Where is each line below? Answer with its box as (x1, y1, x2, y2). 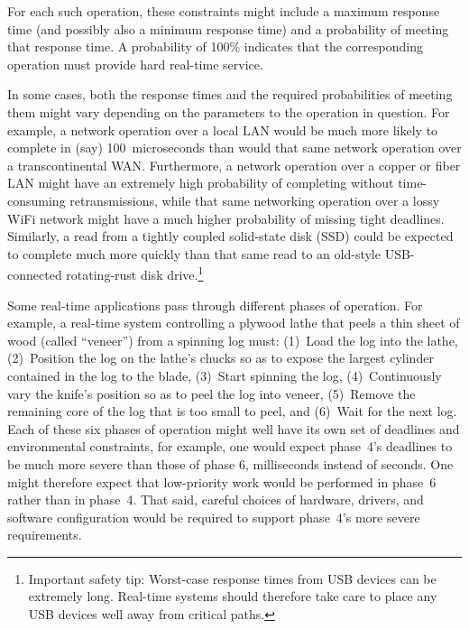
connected (7, 264, 62, 283)
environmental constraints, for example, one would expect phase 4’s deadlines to (7, 437, 453, 456)
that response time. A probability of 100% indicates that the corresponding (7, 37, 423, 56)
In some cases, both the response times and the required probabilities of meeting (7, 85, 453, 104)
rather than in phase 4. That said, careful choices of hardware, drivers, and (7, 490, 424, 509)
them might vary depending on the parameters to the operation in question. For (7, 102, 450, 121)
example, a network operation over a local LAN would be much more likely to (7, 120, 438, 139)
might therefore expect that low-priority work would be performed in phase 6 (7, 472, 437, 491)
